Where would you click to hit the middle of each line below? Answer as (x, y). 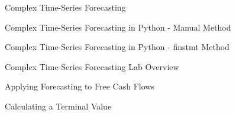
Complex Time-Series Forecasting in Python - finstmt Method (117, 47)
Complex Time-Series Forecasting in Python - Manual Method (118, 27)
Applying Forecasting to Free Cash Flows (80, 86)
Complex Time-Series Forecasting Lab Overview (92, 66)
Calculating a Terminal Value (58, 106)
